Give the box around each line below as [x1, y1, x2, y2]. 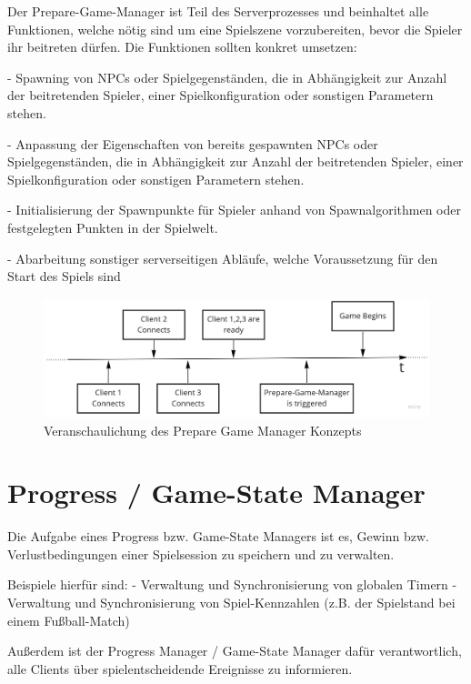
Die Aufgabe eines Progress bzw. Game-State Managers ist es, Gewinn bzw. [7, 527, 429, 546]
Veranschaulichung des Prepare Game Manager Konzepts [44, 420, 362, 439]
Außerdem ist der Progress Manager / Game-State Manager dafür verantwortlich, [7, 641, 462, 660]
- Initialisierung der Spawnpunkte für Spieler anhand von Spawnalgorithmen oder [7, 200, 461, 219]
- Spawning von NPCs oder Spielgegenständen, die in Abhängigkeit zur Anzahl [7, 67, 447, 86]
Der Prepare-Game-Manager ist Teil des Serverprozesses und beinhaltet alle [7, 2, 429, 20]
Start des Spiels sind [7, 267, 121, 286]
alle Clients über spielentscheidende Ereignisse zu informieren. [7, 659, 353, 678]
